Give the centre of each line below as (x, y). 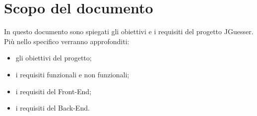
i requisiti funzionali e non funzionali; (72, 74)
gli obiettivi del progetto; (54, 58)
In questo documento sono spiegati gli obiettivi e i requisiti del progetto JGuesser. (129, 31)
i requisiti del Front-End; (54, 91)
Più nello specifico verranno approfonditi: (67, 41)
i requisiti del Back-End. (53, 108)
